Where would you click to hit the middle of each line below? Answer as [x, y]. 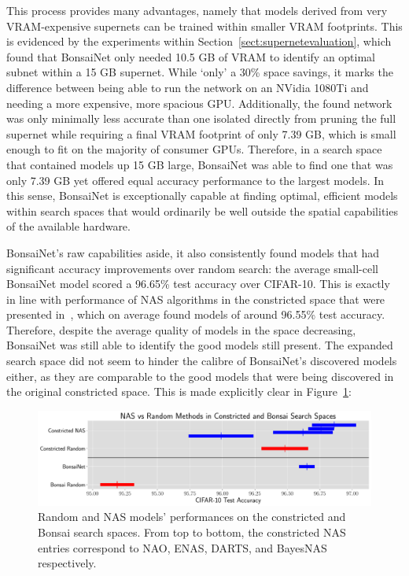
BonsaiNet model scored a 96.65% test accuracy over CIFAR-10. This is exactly [198, 284]
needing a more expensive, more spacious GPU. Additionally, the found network [199, 103]
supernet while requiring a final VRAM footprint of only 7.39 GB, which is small [201, 133]
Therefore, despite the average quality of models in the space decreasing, [181, 329]
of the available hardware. [68, 226]
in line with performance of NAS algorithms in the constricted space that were [196, 299]
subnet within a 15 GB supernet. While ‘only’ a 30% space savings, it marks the [200, 72]
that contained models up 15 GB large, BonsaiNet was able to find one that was [200, 164]
